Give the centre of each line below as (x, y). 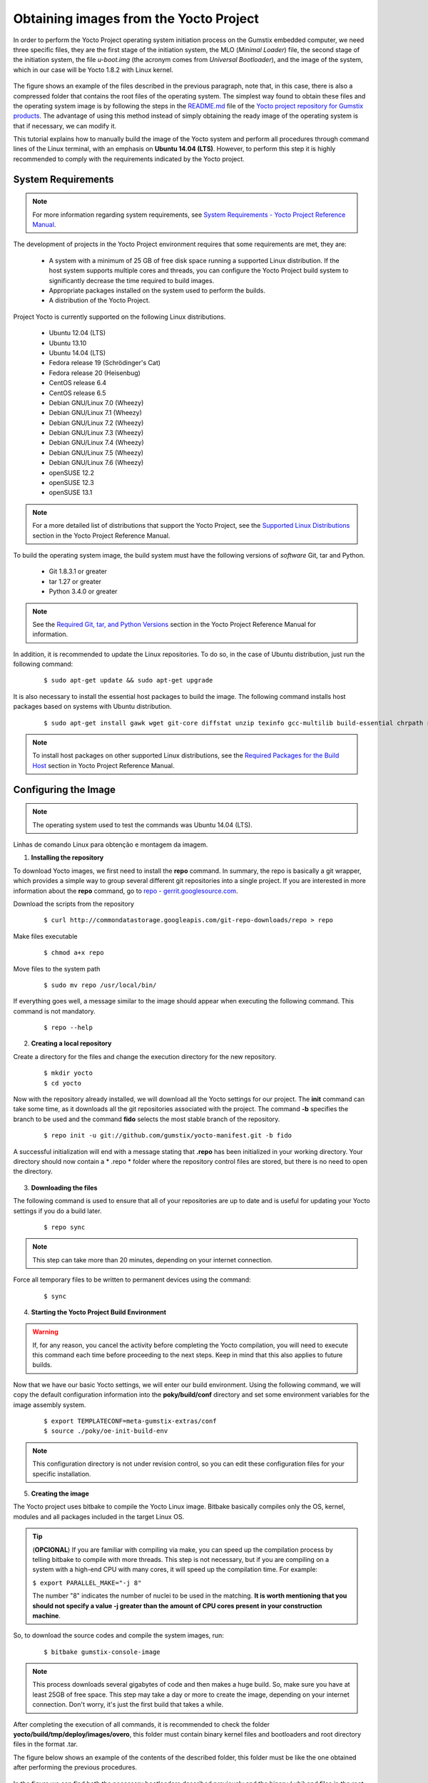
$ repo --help (68, 1028)
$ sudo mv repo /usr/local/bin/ (100, 985)
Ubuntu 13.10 (68, 343)
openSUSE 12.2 (71, 472)
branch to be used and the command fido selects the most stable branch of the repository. (147, 1119)
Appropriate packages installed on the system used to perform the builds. (157, 290)
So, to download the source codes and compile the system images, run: (119, 1635)
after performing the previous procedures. (75, 1767)
